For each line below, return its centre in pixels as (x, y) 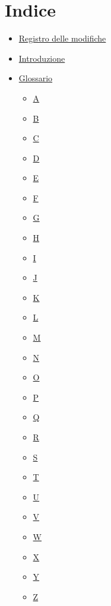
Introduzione (42, 58)
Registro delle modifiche (62, 38)
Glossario (36, 78)
